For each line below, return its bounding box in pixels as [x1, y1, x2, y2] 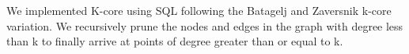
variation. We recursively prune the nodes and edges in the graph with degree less [6, 17, 403, 34]
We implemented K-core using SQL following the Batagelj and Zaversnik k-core [6, 2, 392, 18]
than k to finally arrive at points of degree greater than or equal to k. [6, 33, 343, 49]
